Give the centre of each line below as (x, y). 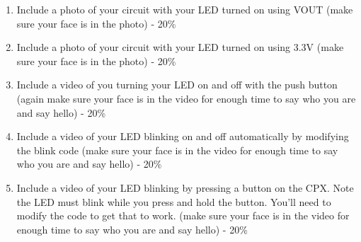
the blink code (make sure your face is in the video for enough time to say (177, 150)
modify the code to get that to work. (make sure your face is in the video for (183, 215)
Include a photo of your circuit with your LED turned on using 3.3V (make (180, 47)
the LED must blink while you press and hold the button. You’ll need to (174, 201)
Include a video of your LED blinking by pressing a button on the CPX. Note (185, 187)
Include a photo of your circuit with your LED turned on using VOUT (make (185, 9)
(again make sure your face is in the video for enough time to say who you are (186, 98)
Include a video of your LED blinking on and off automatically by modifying (183, 136)
